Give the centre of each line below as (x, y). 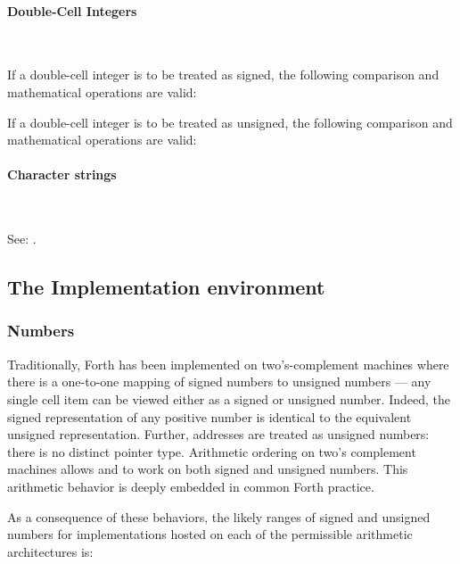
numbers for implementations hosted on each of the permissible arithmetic (210, 534)
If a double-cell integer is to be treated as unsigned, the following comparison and (230, 122)
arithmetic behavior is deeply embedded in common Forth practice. (191, 486)
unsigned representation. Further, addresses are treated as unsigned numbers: (218, 434)
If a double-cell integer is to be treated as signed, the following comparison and (223, 75)
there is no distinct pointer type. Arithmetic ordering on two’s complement (212, 451)
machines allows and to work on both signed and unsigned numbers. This (208, 469)
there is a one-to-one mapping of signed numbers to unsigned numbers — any (219, 382)
